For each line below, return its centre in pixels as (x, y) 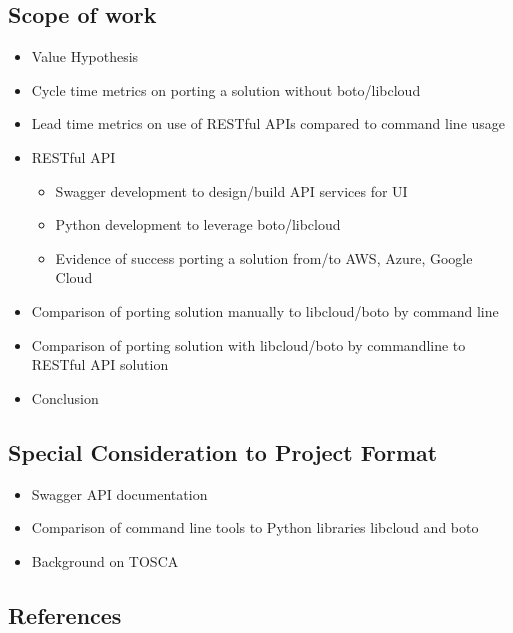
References (65, 614)
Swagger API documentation (119, 493)
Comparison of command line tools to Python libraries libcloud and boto (255, 527)
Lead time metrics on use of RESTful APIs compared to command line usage (268, 123)
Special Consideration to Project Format (223, 451)
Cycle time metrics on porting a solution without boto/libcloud (226, 89)
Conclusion (65, 397)
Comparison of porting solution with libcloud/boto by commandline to (248, 344)
